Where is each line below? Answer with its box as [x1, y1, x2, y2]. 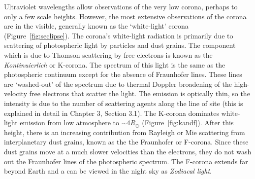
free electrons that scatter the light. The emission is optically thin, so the [29, 88, 250, 99]
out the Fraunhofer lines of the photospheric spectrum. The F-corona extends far [4, 156, 248, 166]
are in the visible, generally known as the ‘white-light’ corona [4, 21, 189, 31]
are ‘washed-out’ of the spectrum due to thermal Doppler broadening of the [4, 78, 232, 89]
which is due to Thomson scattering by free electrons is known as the [4, 49, 213, 60]
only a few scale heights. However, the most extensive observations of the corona [4, 11, 247, 21]
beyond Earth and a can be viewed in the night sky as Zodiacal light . [4, 166, 212, 176]
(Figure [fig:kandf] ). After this [142, 117, 234, 128]
